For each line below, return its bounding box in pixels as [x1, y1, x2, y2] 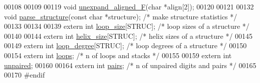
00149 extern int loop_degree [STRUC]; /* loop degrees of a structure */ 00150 [4, 40, 247, 51]
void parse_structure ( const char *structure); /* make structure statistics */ [4, 11, 237, 21]
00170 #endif [4, 70, 45, 80]
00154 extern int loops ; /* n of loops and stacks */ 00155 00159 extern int [4, 50, 232, 60]
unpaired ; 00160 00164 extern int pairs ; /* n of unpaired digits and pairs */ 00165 [4, 60, 256, 70]
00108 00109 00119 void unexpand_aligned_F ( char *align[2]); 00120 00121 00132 [4, 1, 254, 11]
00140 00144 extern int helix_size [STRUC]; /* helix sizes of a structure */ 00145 [4, 30, 253, 41]
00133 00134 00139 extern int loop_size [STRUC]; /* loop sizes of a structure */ [4, 21, 249, 31]
